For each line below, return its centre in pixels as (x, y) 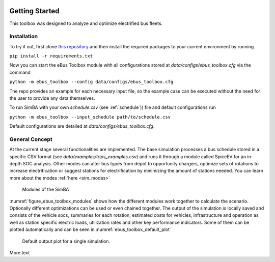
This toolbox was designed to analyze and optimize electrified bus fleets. (86, 23)
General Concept (31, 139)
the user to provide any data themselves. (52, 98)
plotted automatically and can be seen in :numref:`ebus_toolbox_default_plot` (90, 229)
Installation (24, 37)
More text (20, 253)
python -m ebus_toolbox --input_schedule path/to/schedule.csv (90, 117)
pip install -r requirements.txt (51, 56)
